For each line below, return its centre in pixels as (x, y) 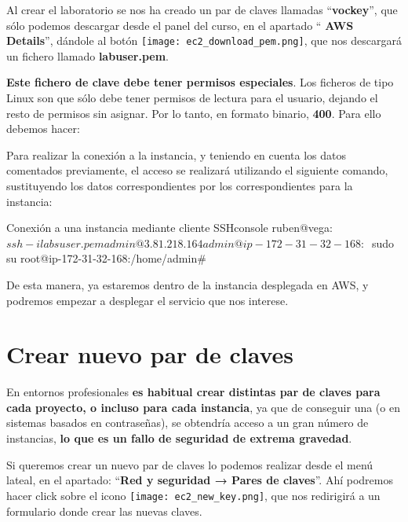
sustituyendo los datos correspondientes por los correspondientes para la (180, 186)
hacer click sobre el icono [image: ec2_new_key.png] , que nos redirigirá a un (193, 495)
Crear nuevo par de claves (150, 354)
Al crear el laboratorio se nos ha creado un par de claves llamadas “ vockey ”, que (202, 9)
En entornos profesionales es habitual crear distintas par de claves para (193, 392)
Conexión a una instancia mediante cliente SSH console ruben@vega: (169, 228)
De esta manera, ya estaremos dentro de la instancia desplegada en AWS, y (188, 284)
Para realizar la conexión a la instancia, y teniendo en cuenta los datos (176, 154)
